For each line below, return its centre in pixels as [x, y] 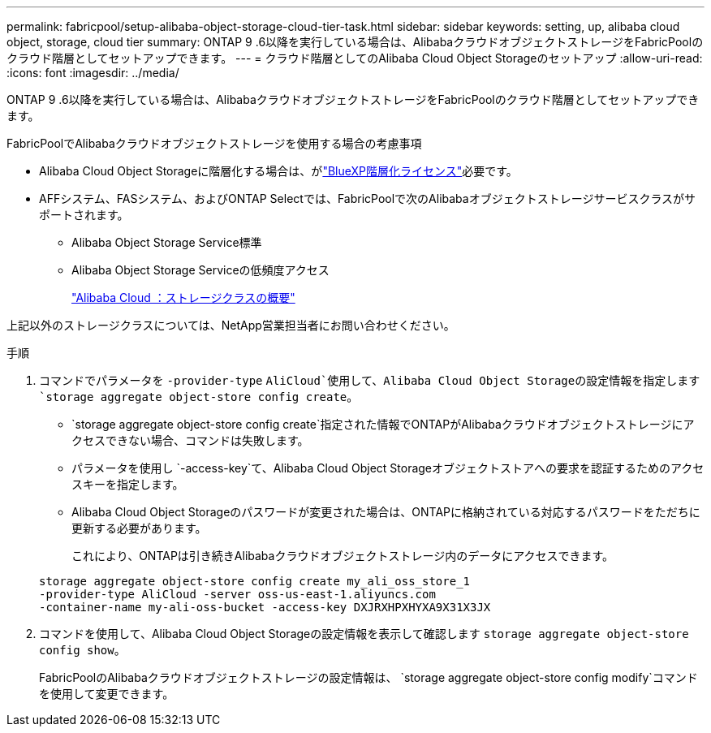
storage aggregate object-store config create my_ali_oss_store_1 [255, 581]
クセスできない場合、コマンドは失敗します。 [190, 440]
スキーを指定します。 [128, 484]
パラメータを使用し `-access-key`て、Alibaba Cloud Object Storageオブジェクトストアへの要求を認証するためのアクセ [388, 468]
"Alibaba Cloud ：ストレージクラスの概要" [183, 298]
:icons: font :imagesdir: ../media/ [93, 73]
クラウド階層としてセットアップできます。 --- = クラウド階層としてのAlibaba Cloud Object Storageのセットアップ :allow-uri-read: [355, 58]
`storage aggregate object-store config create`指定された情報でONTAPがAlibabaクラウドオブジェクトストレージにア [383, 424]
